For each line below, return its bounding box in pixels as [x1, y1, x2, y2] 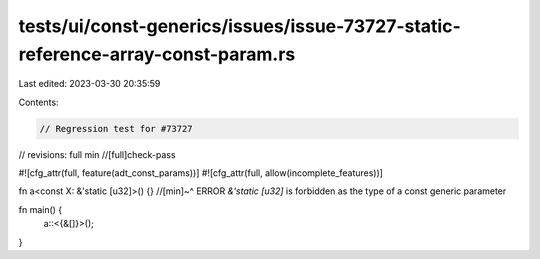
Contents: [18, 96, 59, 108]
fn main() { [18, 203, 63, 215]
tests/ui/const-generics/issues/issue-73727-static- [18, 15, 462, 37]
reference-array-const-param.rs [18, 43, 296, 65]
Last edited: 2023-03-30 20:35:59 [18, 78, 161, 90]
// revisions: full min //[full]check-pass [18, 148, 176, 160]
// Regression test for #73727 [39, 123, 194, 134]
